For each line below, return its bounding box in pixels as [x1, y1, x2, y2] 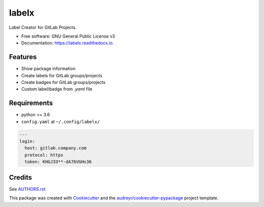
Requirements [9, 99, 53, 107]
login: [19, 139, 35, 144]
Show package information [21, 66, 76, 72]
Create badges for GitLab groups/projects [21, 80, 106, 85]
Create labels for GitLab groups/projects [21, 72, 103, 78]
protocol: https [24, 152, 64, 158]
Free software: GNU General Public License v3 [21, 33, 115, 39]
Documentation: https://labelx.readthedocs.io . [21, 40, 114, 46]
